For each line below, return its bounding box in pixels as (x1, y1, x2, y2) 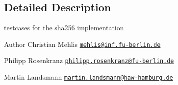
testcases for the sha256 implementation (4, 22, 124, 33)
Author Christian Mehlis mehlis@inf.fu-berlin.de (4, 39, 161, 49)
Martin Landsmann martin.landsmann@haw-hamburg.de (4, 72, 173, 82)
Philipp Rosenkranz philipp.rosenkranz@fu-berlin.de (4, 55, 174, 65)
